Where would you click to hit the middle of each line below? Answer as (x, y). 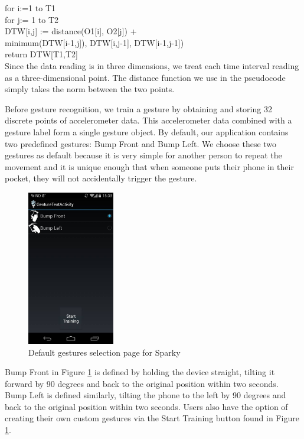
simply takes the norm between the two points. (90, 89)
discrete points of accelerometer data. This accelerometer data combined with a (148, 120)
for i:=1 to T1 (30, 8)
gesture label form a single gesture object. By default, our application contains (147, 131)
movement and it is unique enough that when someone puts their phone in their (149, 166)
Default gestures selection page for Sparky (104, 352)
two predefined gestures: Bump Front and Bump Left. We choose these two (141, 143)
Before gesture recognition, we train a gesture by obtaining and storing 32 (138, 108)
